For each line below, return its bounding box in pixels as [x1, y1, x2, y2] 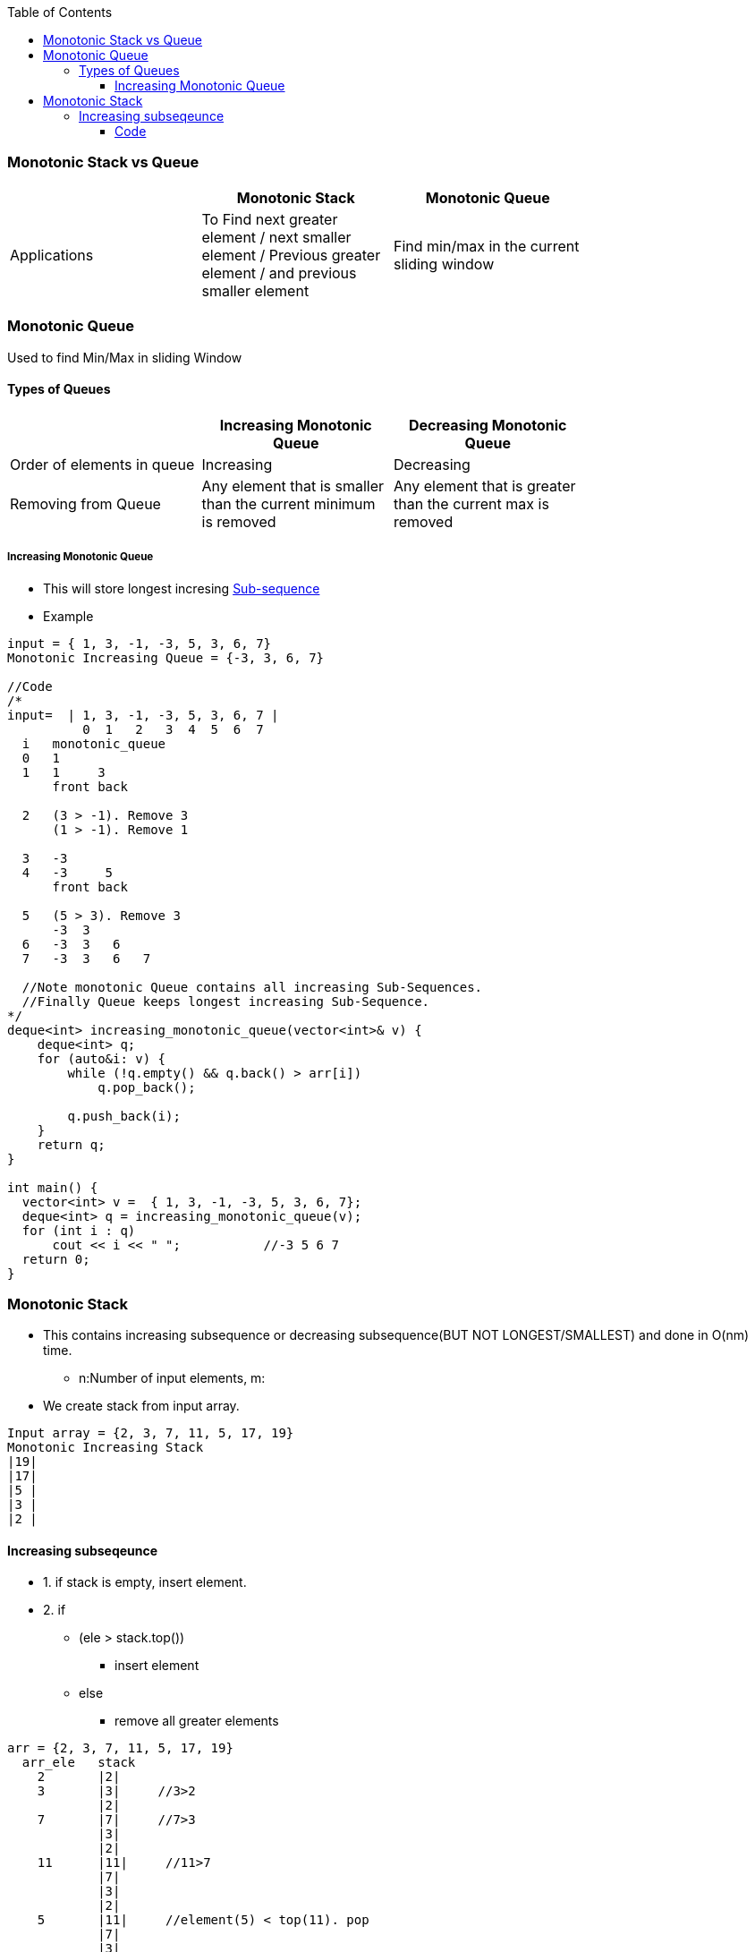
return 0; [21, 1251, 90, 1266]
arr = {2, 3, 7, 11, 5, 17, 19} [7, 1741, 233, 1756]
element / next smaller [201, 227, 352, 246]
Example [43, 608, 94, 624]
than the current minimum [201, 494, 376, 513]
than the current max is [394, 494, 549, 513]
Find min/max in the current [394, 236, 580, 255]
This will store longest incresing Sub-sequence [43, 580, 320, 596]
